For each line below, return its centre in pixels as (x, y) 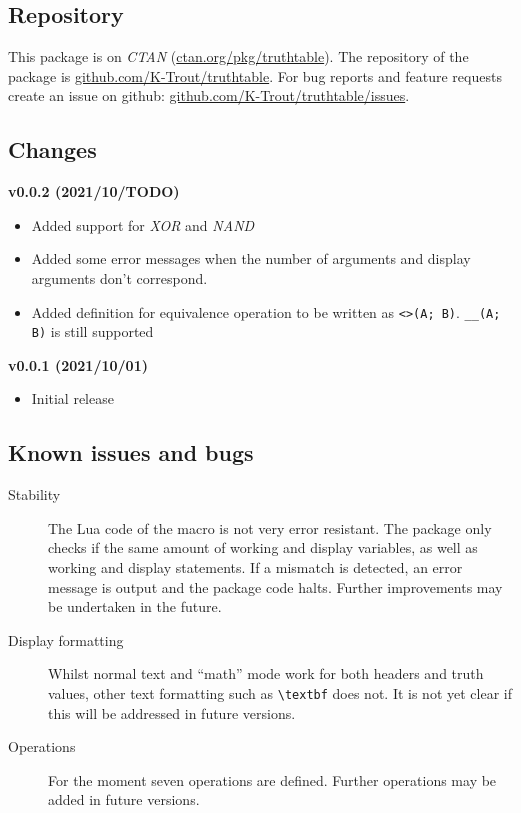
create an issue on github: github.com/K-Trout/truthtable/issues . (209, 95)
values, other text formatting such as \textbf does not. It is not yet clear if (280, 693)
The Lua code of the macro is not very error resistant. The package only (270, 527)
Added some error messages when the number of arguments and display (251, 258)
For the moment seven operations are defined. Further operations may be (272, 779)
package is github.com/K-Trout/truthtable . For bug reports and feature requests (255, 75)
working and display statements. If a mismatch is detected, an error (255, 567)
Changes (52, 149)
